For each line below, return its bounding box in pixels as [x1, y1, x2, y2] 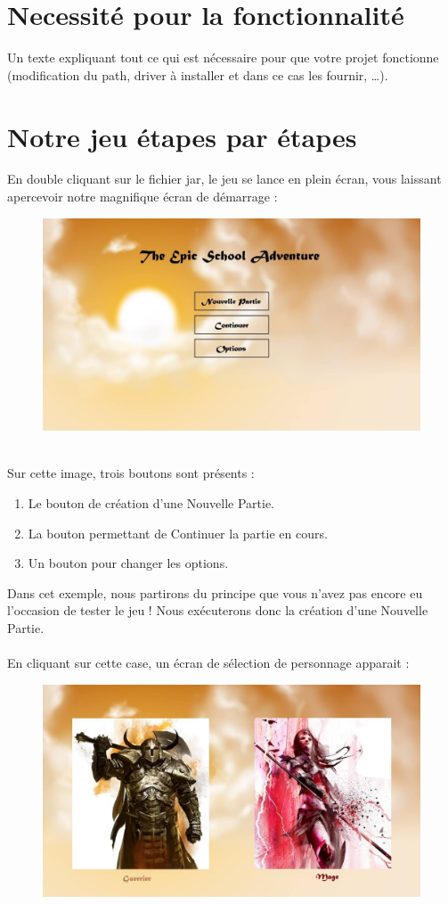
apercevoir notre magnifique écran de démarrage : [7, 187, 278, 206]
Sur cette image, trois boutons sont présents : [7, 464, 255, 482]
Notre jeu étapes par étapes [7, 118, 357, 154]
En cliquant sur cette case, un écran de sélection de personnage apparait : [7, 653, 410, 672]
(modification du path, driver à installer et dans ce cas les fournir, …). [7, 65, 388, 84]
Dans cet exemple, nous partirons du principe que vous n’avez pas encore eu [7, 583, 423, 602]
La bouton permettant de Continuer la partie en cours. [28, 523, 328, 542]
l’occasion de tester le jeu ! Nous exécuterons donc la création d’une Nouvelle [7, 601, 428, 620]
